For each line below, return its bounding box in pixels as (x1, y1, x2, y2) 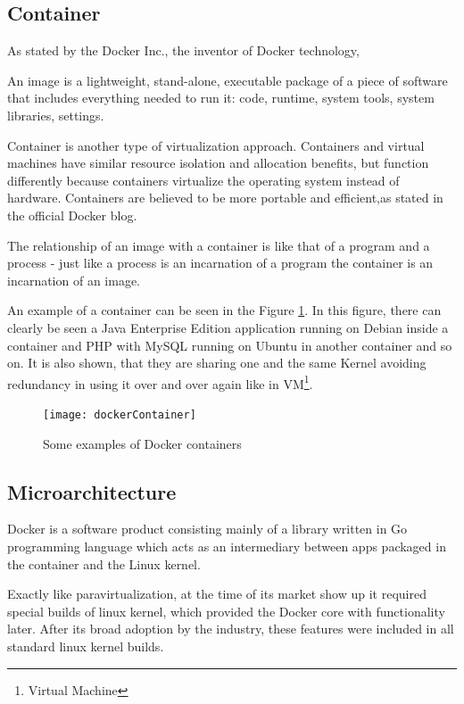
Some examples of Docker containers (43, 434, 242, 452)
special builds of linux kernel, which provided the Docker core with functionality (7, 601, 445, 620)
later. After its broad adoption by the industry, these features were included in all (7, 619, 454, 638)
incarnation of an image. (7, 270, 141, 289)
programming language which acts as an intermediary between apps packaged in (7, 537, 446, 555)
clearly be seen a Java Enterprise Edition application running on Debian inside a (7, 318, 449, 336)
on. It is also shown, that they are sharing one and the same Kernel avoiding (7, 353, 427, 372)
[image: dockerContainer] (43, 408, 196, 421)
